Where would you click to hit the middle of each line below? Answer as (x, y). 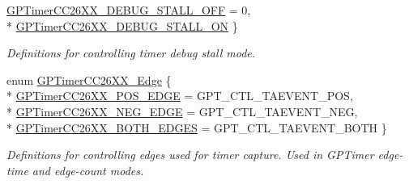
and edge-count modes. (88, 170)
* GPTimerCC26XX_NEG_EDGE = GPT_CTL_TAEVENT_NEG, (182, 111)
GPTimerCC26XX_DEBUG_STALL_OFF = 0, (129, 10)
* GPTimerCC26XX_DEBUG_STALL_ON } (122, 25)
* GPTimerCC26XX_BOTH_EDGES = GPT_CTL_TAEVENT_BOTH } (197, 127)
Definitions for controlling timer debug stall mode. (131, 53)
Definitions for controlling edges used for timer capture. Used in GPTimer (190, 155)
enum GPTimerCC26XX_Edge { (89, 79)
